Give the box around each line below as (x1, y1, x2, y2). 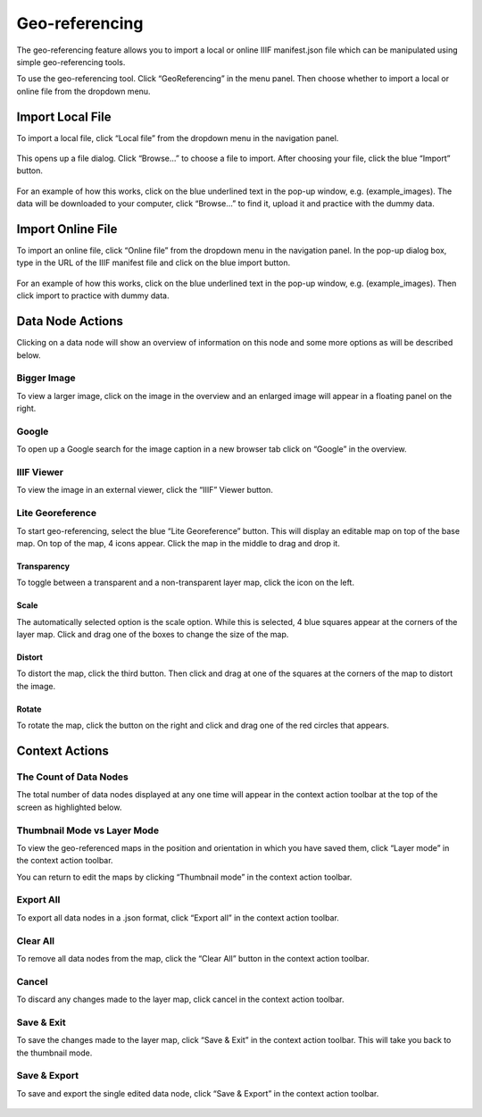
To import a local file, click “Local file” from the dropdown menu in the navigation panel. (16, 132, 339, 143)
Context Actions (16, 744, 109, 759)
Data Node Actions (16, 313, 124, 329)
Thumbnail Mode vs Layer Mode (16, 824, 160, 837)
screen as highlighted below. (16, 802, 122, 813)
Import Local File (16, 109, 112, 124)
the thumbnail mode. (16, 1047, 93, 1058)
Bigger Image (16, 371, 76, 384)
